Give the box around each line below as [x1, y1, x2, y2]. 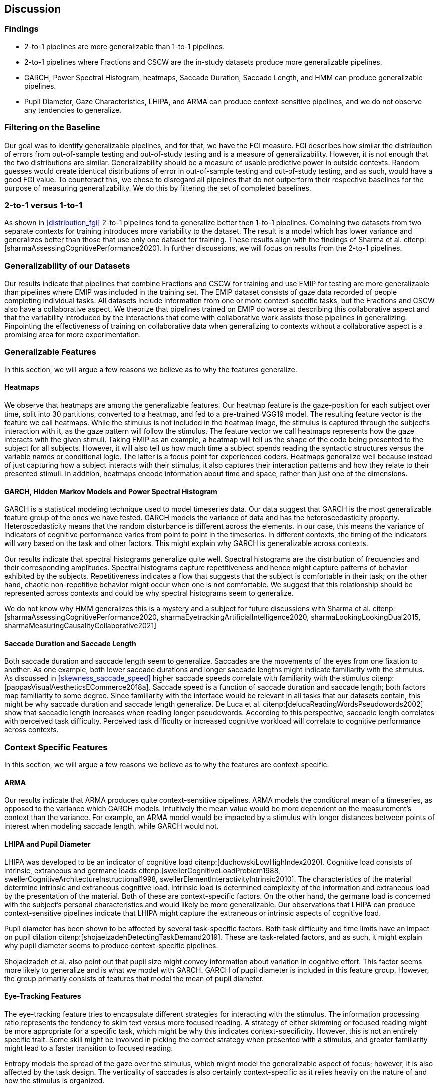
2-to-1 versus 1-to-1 [4, 200, 82, 210]
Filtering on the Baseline [4, 122, 100, 133]
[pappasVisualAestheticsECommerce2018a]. [4, 683, 151, 692]
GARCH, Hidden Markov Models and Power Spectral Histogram [4, 487, 217, 496]
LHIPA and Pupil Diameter [4, 840, 91, 849]
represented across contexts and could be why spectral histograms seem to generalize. [4, 589, 294, 598]
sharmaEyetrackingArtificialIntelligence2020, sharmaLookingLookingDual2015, [160, 613, 421, 622]
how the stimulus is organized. [4, 1076, 105, 1085]
